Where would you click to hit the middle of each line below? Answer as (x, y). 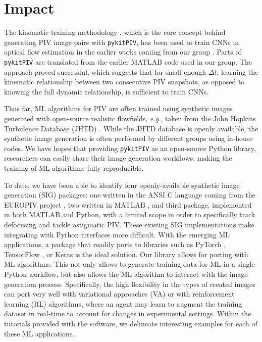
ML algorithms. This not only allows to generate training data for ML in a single (129, 264)
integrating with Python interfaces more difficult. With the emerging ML (117, 234)
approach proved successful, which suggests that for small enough (105, 71)
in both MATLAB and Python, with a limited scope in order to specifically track (130, 214)
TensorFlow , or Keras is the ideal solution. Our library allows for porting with (126, 254)
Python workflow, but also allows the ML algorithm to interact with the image (126, 274)
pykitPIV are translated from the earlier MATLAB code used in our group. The (128, 61)
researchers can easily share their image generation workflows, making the (118, 158)
